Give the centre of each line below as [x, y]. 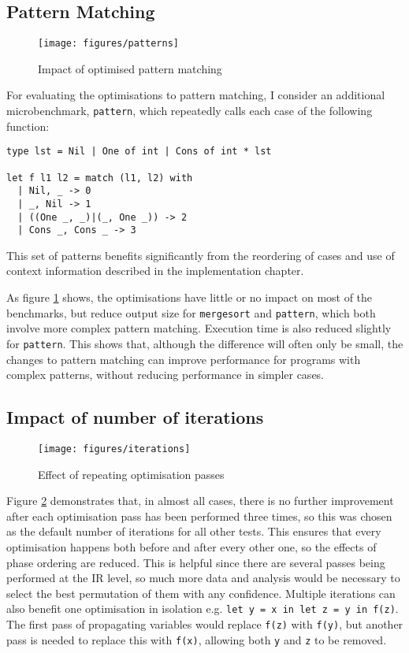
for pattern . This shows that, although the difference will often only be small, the [205, 343]
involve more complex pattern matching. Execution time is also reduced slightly [199, 328]
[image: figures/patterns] [108, 44]
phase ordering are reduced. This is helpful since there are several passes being [196, 562]
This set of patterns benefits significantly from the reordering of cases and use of [201, 255]
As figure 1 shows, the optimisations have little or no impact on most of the [190, 297]
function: [28, 126]
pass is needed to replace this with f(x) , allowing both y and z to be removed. [197, 639]
